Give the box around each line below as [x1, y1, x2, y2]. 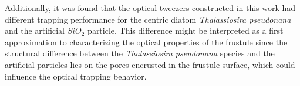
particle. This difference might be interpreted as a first [87, 24, 284, 37]
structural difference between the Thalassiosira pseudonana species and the [5, 47, 275, 59]
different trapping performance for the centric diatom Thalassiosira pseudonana [5, 13, 291, 25]
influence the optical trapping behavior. [5, 70, 147, 82]
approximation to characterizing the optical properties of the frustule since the [5, 35, 288, 48]
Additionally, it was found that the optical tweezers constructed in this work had [5, 2, 296, 13]
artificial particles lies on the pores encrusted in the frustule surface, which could [5, 58, 295, 70]
